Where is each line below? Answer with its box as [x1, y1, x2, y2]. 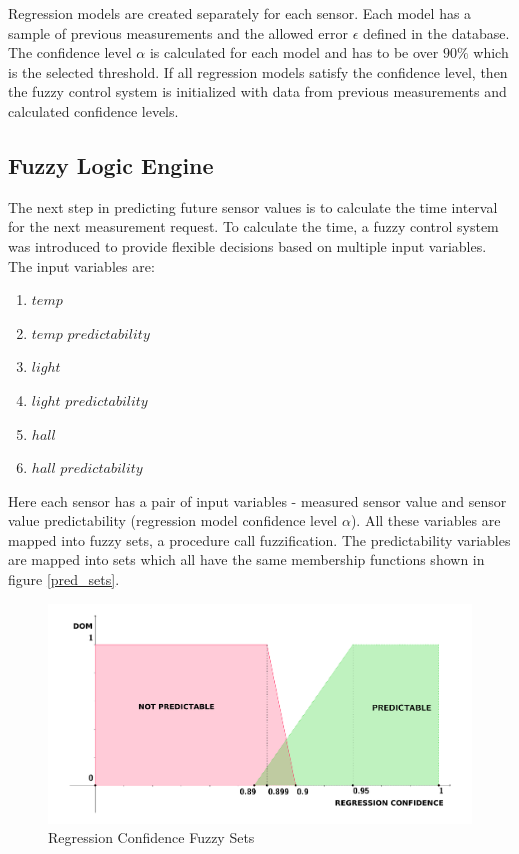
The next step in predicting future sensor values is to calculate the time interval [8, 196, 498, 217]
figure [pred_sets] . [8, 569, 120, 590]
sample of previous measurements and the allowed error [8, 22, 348, 43]
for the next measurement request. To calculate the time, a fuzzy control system [8, 216, 499, 237]
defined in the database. [362, 22, 510, 43]
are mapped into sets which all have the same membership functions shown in [8, 549, 485, 570]
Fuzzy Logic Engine [8, 149, 214, 180]
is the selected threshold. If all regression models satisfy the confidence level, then [8, 61, 508, 82]
